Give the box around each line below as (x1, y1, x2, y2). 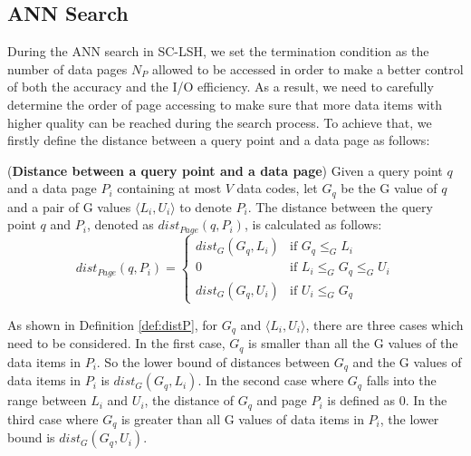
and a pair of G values (7, 197, 131, 216)
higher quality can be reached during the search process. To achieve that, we (7, 112, 432, 131)
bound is (7, 428, 55, 447)
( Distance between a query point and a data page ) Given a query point (7, 160, 443, 179)
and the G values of (352, 352, 462, 371)
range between (7, 391, 87, 410)
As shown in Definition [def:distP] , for (7, 315, 218, 334)
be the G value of (341, 179, 437, 198)
